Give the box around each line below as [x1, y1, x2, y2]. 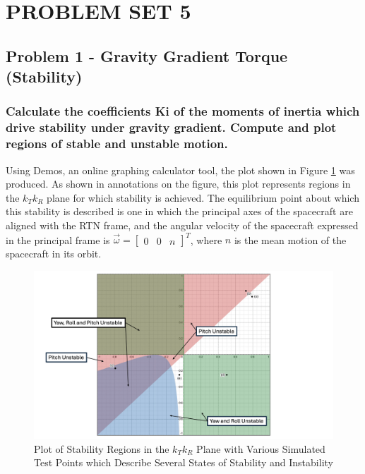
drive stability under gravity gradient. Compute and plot [6, 119, 337, 136]
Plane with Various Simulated [196, 441, 325, 456]
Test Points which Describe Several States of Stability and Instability [34, 455, 333, 470]
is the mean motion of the [234, 232, 347, 247]
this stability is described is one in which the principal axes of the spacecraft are [6, 204, 353, 219]
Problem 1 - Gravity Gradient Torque [6, 44, 288, 66]
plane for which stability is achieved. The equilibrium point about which [47, 190, 359, 205]
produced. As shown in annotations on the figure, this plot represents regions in [6, 176, 351, 191]
